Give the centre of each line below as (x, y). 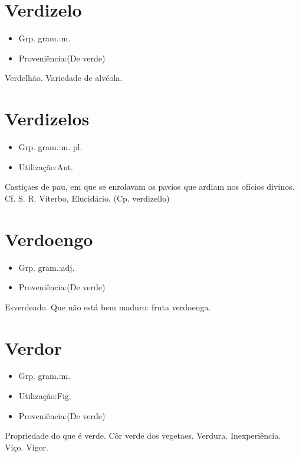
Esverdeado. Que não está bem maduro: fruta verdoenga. (108, 307)
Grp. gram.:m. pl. (50, 147)
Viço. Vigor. (27, 447)
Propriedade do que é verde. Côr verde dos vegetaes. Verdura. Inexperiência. (143, 435)
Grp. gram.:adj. (47, 267)
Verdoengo (49, 239)
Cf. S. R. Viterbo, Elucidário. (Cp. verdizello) (87, 198)
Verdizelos (47, 119)
